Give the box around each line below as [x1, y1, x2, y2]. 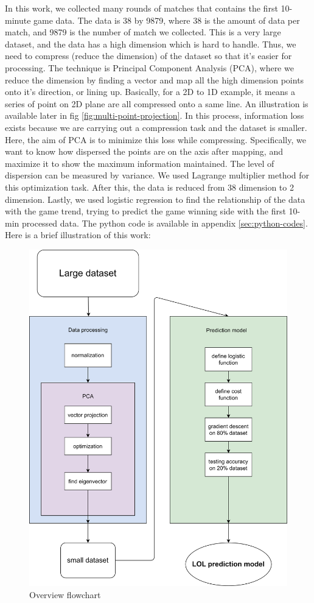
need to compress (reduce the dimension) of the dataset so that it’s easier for [5, 49, 292, 62]
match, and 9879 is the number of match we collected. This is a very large [5, 26, 281, 38]
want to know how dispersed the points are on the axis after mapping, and [5, 145, 283, 158]
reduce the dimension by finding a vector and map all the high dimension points [5, 73, 304, 86]
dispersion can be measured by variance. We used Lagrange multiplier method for [5, 169, 310, 182]
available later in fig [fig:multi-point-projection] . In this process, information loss [5, 109, 304, 122]
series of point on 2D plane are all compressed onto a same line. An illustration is [5, 97, 309, 110]
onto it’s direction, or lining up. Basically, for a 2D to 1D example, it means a [5, 85, 295, 98]
